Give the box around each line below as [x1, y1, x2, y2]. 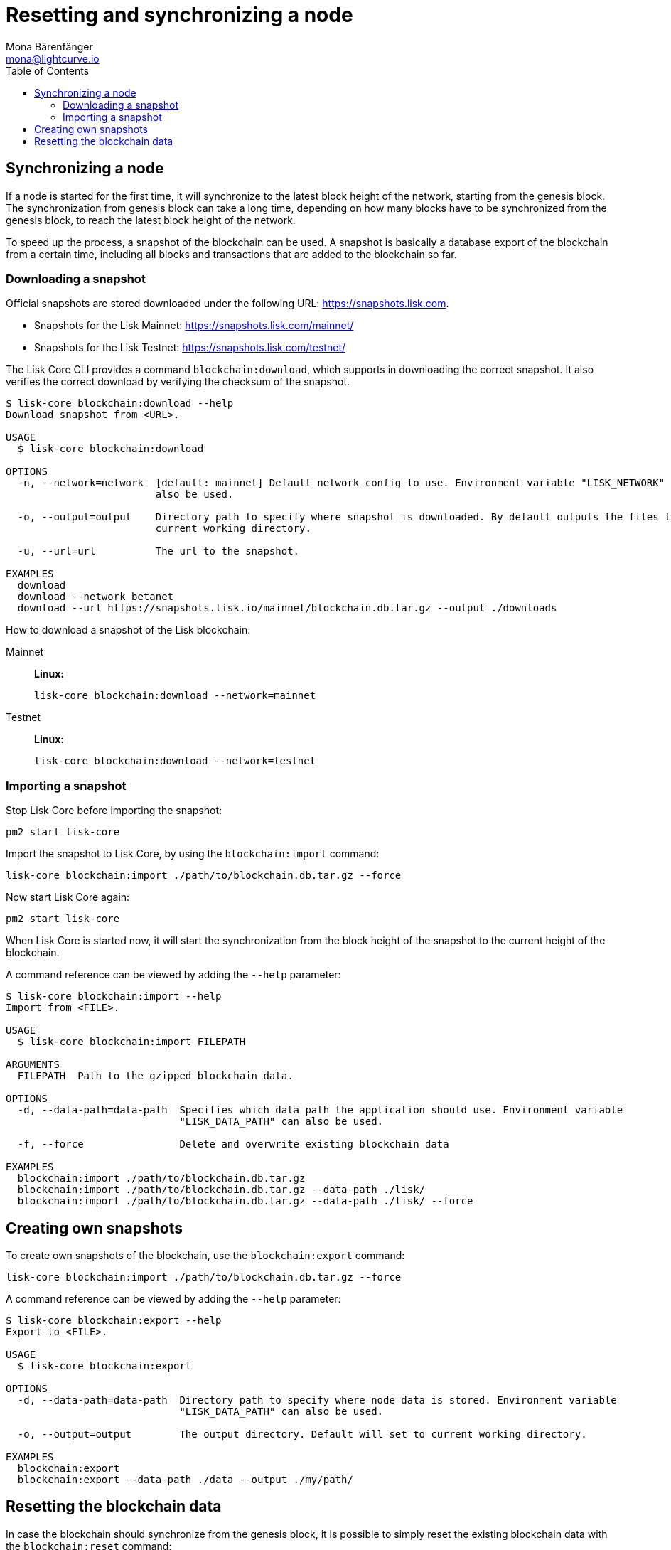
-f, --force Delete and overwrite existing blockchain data [17, 1138, 449, 1150]
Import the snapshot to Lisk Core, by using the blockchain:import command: [6, 848, 380, 860]
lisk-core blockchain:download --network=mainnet [34, 690, 316, 702]
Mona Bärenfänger [6, 40, 93, 53]
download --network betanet [17, 591, 174, 603]
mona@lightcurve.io [6, 52, 100, 65]
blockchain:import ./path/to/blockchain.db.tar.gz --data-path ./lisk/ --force [17, 1195, 473, 1207]
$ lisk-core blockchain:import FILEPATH [17, 1036, 246, 1048]
